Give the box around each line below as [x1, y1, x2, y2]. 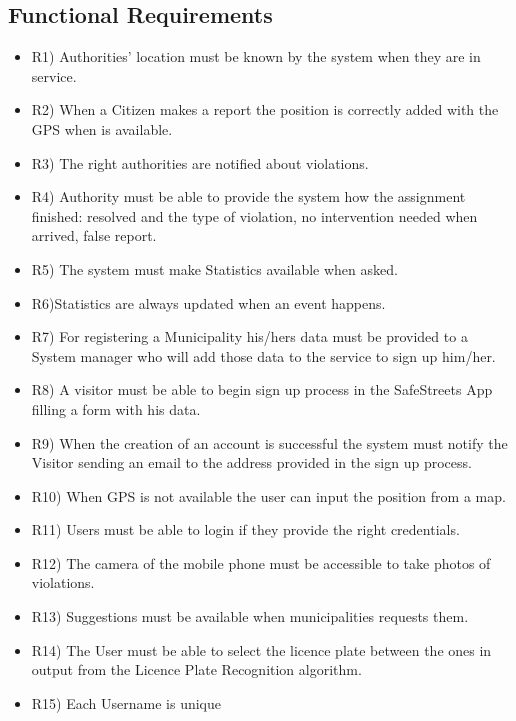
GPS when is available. [31, 118, 173, 139]
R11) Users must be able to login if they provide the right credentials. [31, 519, 460, 540]
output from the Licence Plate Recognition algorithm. [31, 659, 362, 680]
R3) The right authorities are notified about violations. [31, 152, 369, 173]
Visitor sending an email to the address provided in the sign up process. [31, 452, 472, 473]
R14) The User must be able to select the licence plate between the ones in [31, 639, 492, 660]
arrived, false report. [31, 225, 157, 246]
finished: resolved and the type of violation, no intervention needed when [31, 205, 478, 226]
